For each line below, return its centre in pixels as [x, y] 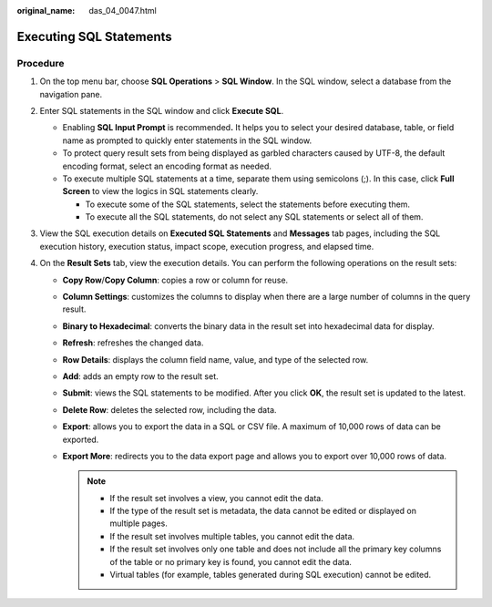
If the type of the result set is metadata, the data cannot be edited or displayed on [263, 511]
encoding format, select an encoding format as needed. [167, 166]
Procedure [41, 63]
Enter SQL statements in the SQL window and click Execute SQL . [162, 110]
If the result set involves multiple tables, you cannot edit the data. [232, 536]
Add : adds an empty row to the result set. [140, 376]
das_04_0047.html [123, 10]
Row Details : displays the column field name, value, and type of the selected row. [215, 359]
